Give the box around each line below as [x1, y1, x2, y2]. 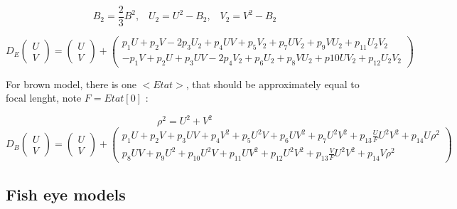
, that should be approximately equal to [186, 76, 360, 91]
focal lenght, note [6, 90, 82, 105]
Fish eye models [6, 183, 126, 205]
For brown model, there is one [6, 76, 136, 91]
